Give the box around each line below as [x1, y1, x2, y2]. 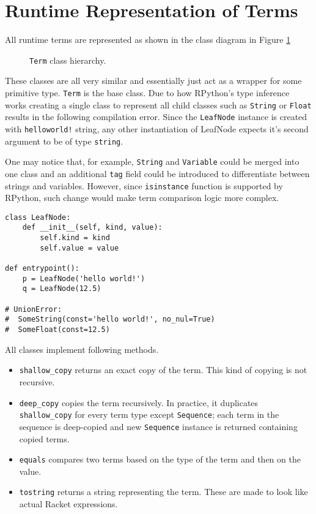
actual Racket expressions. [19, 497, 118, 510]
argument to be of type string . [5, 134, 123, 147]
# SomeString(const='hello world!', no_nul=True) [5, 315, 215, 324]
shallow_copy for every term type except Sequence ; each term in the [19, 408, 279, 421]
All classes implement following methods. [5, 342, 159, 355]
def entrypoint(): [5, 264, 79, 273]
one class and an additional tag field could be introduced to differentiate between [5, 167, 310, 180]
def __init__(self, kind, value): [22, 223, 163, 232]
